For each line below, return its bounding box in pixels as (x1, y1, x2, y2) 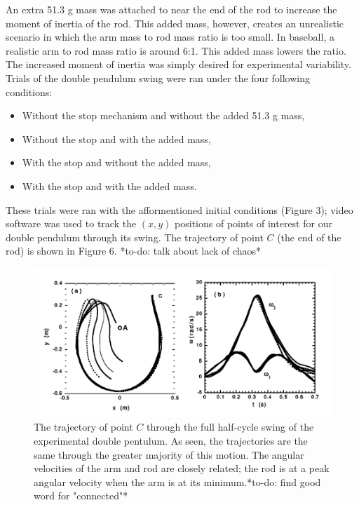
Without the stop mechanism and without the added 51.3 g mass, (22, 108, 305, 123)
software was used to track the (6, 216, 137, 231)
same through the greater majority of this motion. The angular (34, 447, 304, 462)
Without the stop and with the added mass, (22, 131, 211, 146)
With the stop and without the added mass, (22, 155, 211, 170)
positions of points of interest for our (175, 216, 332, 231)
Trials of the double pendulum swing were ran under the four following (6, 70, 311, 85)
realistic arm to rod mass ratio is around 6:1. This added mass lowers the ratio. (6, 43, 346, 58)
